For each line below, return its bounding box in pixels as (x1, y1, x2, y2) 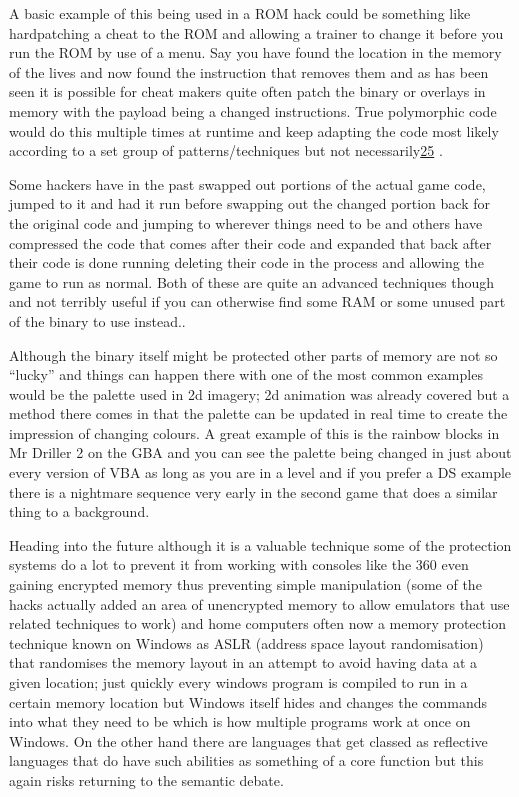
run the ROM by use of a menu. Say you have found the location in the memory (9, 42, 502, 63)
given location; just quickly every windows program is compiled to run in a (9, 672, 468, 692)
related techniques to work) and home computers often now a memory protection (9, 613, 506, 634)
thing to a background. (9, 501, 150, 522)
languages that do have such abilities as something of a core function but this (9, 750, 484, 771)
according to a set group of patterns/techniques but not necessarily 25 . (9, 140, 443, 161)
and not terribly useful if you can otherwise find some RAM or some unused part (9, 291, 506, 312)
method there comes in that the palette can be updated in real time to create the (9, 403, 508, 424)
